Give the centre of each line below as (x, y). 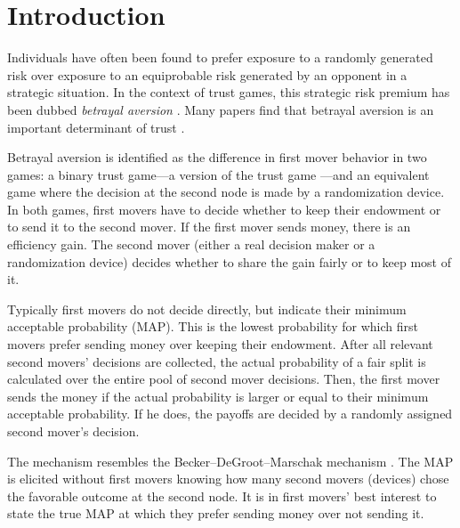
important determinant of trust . (96, 127)
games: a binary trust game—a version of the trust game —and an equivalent (218, 174)
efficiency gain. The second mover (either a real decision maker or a (191, 244)
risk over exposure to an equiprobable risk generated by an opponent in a (207, 74)
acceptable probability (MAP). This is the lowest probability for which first (213, 326)
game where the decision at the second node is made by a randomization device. (226, 192)
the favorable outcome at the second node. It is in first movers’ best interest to (222, 496)
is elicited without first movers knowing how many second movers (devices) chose (228, 479)
